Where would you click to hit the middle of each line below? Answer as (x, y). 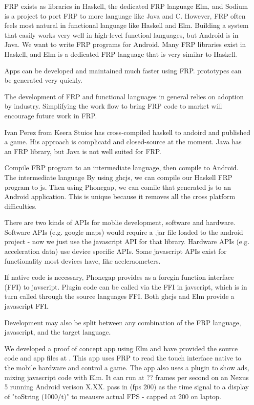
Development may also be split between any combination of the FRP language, (123, 322)
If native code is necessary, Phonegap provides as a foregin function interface (119, 277)
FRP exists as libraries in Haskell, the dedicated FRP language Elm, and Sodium (126, 6)
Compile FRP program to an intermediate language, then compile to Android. (122, 168)
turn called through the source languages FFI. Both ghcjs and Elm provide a (119, 296)
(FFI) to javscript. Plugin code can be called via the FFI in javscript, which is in (126, 286)
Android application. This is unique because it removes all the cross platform (120, 196)
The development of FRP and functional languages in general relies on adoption (124, 96)
